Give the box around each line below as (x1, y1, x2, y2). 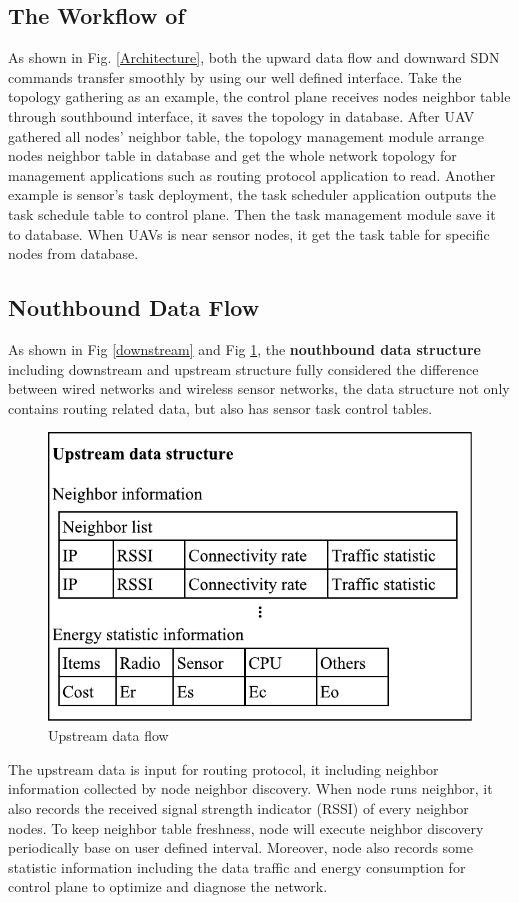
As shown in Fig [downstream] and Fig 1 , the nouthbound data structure (8, 338, 481, 359)
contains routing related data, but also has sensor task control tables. (8, 397, 433, 418)
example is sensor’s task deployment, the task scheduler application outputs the (8, 184, 496, 205)
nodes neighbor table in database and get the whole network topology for (8, 145, 457, 166)
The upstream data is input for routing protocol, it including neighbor (8, 758, 439, 779)
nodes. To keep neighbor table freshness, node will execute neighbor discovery (8, 817, 484, 838)
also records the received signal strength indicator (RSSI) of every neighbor (8, 797, 469, 818)
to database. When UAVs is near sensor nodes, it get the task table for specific (8, 223, 490, 244)
